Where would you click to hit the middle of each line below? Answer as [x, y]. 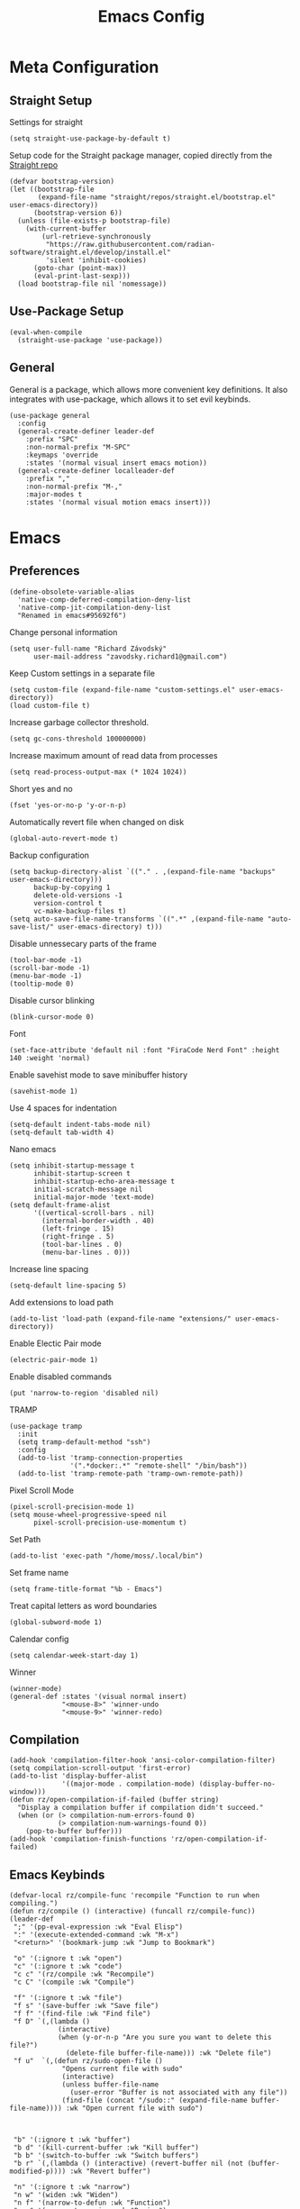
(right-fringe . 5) [78, 1236]
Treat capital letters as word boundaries [83, 1605]
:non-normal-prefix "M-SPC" [78, 447]
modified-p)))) [38, 2172]
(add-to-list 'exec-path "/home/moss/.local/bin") [106, 1556]
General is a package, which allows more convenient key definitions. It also [149, 389]
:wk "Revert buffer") [110, 2172]
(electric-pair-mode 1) [54, 1359]
